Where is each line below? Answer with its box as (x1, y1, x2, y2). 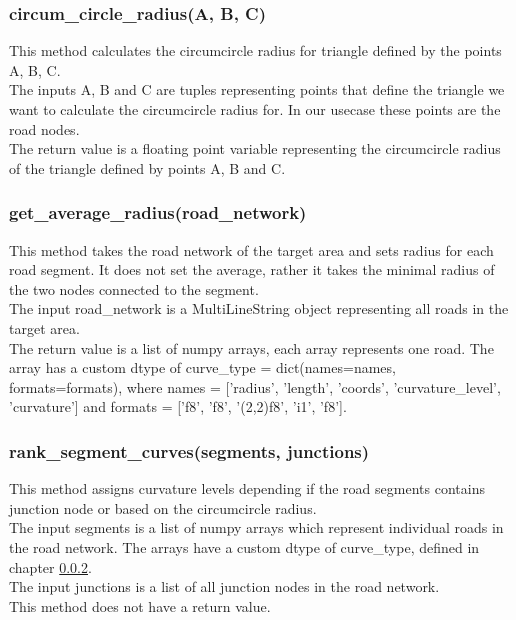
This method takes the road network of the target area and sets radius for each (9, 239, 494, 260)
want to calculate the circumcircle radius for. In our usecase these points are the (9, 99, 501, 119)
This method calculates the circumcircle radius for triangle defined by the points (9, 40, 502, 61)
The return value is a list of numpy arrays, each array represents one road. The (9, 337, 494, 358)
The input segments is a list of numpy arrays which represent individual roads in (9, 517, 504, 538)
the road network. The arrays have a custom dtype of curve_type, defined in (9, 536, 480, 557)
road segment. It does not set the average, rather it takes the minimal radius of (9, 259, 495, 280)
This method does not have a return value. (9, 595, 271, 616)
